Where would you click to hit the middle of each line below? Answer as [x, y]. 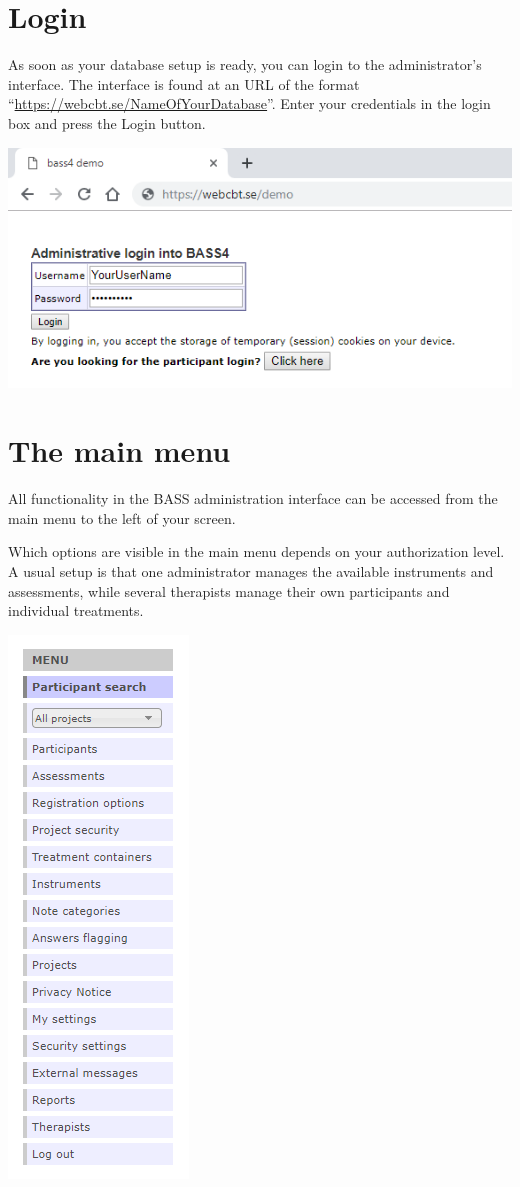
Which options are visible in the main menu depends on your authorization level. [256, 551]
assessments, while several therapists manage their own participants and [229, 590]
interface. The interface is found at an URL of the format [184, 83]
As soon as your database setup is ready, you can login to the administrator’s [245, 64]
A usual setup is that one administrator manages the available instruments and [251, 571]
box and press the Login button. [107, 122]
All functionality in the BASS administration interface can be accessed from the [253, 498]
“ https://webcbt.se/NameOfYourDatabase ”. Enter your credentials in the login [249, 103]
